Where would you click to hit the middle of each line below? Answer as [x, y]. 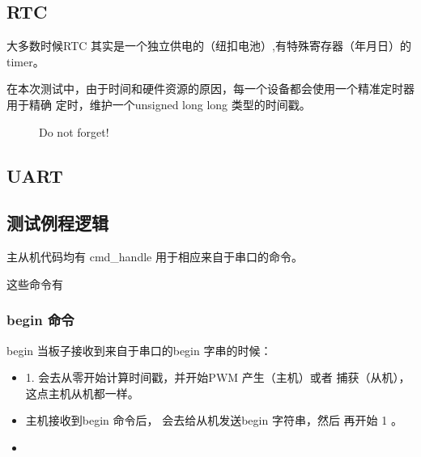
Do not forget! [74, 131]
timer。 [26, 61]
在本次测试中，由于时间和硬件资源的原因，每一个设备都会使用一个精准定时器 [210, 89]
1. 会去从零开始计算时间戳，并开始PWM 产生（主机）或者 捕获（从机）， [218, 377]
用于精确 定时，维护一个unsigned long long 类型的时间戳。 [159, 104]
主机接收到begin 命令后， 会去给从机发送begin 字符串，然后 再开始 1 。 [214, 420]
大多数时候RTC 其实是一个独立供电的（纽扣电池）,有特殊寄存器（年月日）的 [209, 46]
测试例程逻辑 [57, 223]
